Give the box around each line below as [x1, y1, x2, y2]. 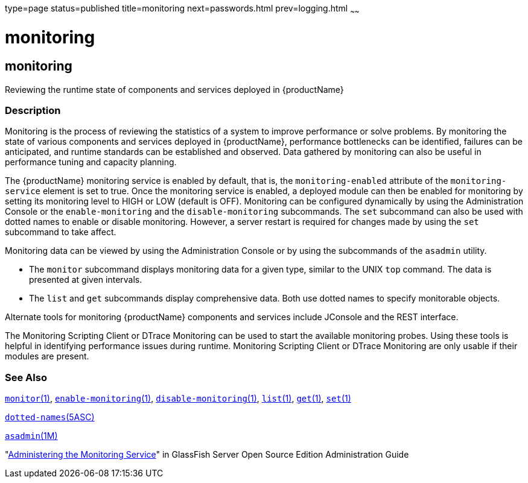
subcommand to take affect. [5, 227, 116, 238]
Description [5, 104, 61, 117]
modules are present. [5, 351, 89, 362]
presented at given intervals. [29, 274, 142, 285]
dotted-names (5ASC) [5, 412, 95, 423]
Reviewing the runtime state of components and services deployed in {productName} [5, 84, 344, 95]
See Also [5, 371, 47, 384]
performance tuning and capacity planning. [5, 157, 177, 168]
